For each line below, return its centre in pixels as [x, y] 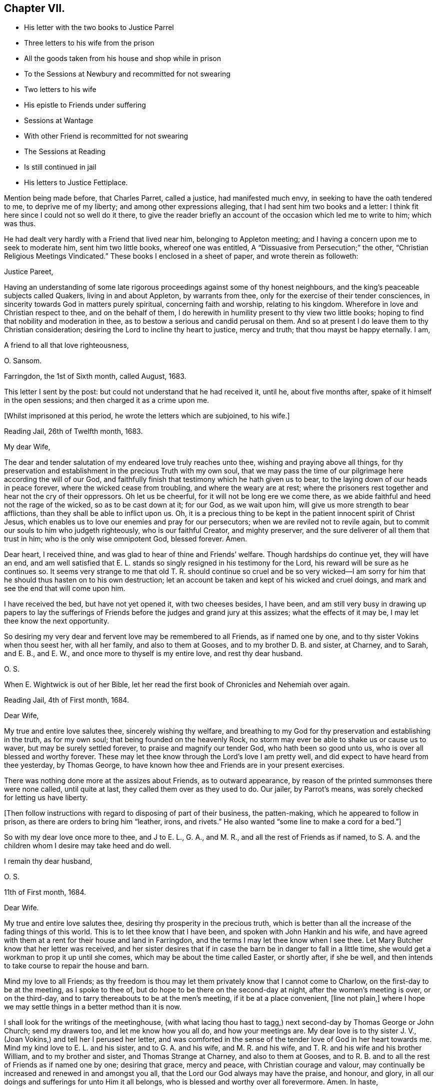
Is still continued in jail [60, 167]
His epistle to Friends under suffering [85, 105]
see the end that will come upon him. [65, 589]
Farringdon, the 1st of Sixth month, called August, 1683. [95, 376]
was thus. [20, 224]
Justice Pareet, [29, 272]
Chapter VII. [35, 8]
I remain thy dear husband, [48, 861]
